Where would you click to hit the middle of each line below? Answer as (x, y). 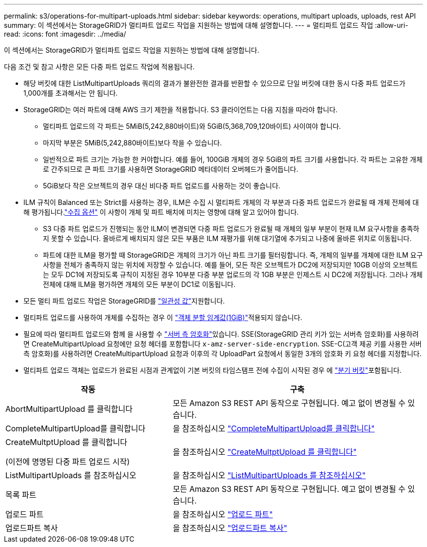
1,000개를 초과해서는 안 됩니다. (71, 93)
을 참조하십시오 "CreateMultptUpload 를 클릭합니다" (265, 452)
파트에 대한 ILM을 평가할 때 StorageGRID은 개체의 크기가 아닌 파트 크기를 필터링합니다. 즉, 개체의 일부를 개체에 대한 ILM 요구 (233, 255)
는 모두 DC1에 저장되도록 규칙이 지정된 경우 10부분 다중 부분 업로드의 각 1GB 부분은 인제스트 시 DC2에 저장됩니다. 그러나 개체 (233, 274)
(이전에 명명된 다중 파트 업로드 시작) (68, 462)
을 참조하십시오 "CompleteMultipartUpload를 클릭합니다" (274, 428)
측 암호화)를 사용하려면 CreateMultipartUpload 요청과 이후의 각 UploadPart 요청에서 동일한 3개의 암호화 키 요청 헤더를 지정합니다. (223, 354)
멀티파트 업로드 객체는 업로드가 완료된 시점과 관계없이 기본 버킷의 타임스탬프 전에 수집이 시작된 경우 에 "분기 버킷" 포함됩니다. (213, 370)
